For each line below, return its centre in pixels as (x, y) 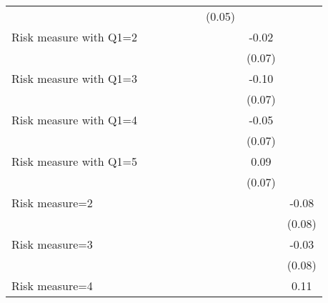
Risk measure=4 (52, 285)
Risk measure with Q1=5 (74, 161)
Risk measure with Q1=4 (74, 120)
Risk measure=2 (52, 203)
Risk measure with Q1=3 (74, 78)
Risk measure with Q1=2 (74, 37)
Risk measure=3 (52, 244)
